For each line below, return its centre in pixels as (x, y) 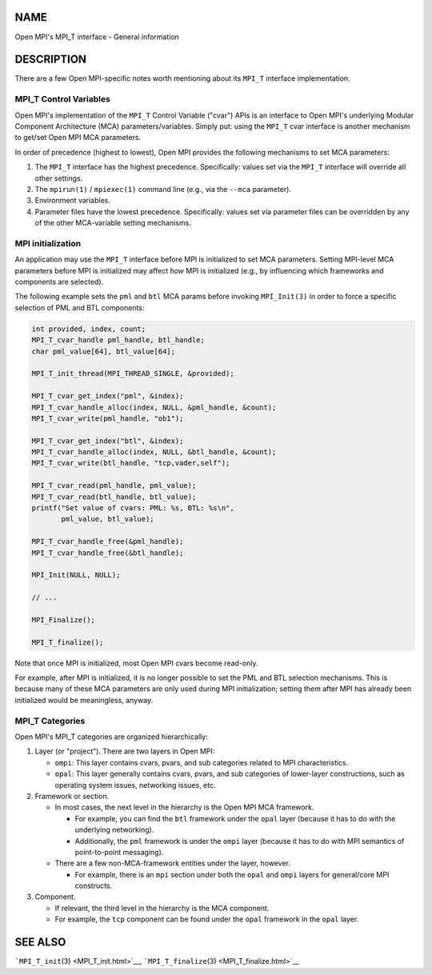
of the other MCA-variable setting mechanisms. (113, 223)
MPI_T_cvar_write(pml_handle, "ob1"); (108, 418)
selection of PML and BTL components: (80, 307)
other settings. (59, 178)
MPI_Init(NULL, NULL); (76, 575)
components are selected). (59, 282)
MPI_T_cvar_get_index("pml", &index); (108, 396)
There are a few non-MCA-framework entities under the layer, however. (173, 863)
